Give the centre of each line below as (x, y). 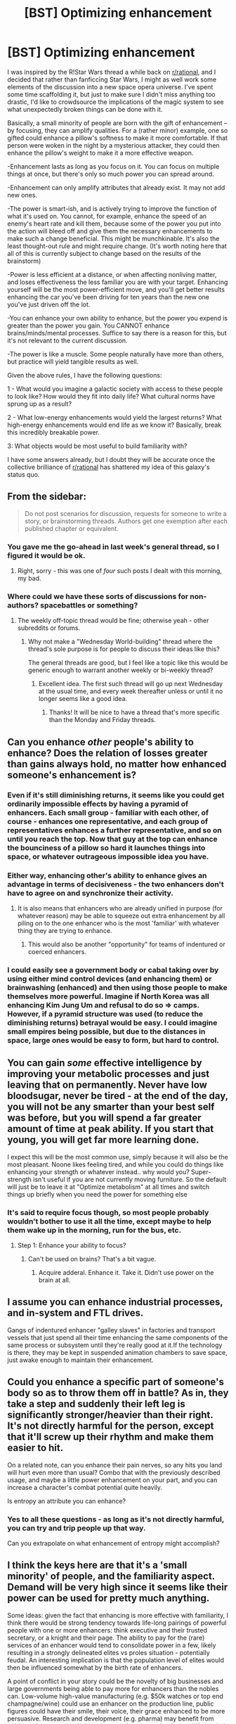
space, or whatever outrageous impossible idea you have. (108, 856)
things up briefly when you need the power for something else (97, 1194)
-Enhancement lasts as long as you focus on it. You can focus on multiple (113, 166)
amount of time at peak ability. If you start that (111, 1129)
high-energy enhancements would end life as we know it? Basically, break (114, 425)
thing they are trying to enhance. (65, 930)
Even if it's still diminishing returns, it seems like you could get (116, 795)
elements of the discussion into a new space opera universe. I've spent (110, 86)
